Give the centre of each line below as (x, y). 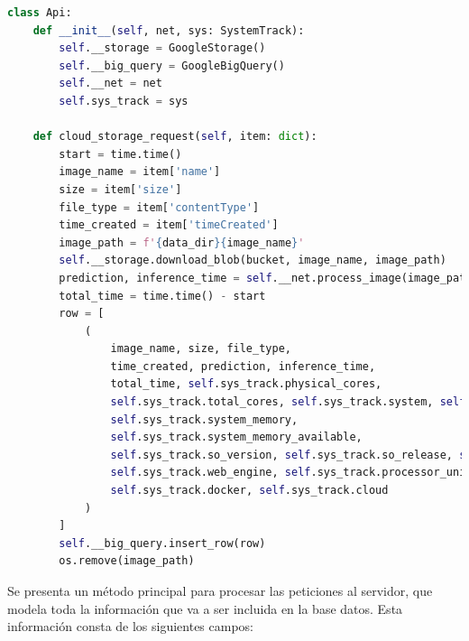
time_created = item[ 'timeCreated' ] (169, 225)
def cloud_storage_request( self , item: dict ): (175, 137)
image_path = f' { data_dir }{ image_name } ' (182, 242)
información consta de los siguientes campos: (131, 626)
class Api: (40, 13)
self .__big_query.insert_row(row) (162, 543)
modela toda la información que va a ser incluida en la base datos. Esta (205, 608)
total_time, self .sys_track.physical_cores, (246, 384)
